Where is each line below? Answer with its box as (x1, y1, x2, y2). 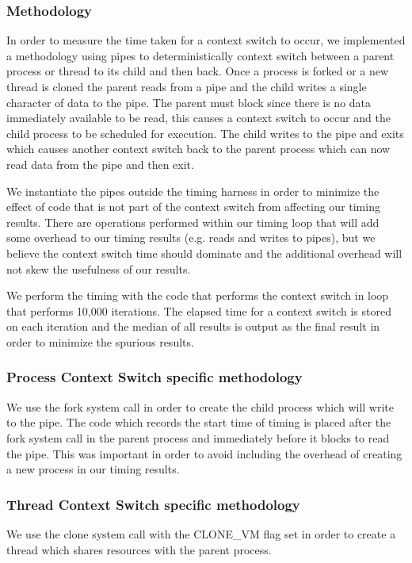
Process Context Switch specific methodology (6, 367, 303, 387)
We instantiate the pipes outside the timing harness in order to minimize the (6, 182, 380, 199)
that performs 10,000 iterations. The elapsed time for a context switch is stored (6, 302, 391, 319)
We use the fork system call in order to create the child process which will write (6, 398, 395, 415)
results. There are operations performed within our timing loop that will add (6, 213, 380, 230)
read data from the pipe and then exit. (6, 155, 194, 172)
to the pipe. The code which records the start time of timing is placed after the (6, 414, 391, 431)
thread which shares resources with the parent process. (6, 541, 272, 557)
